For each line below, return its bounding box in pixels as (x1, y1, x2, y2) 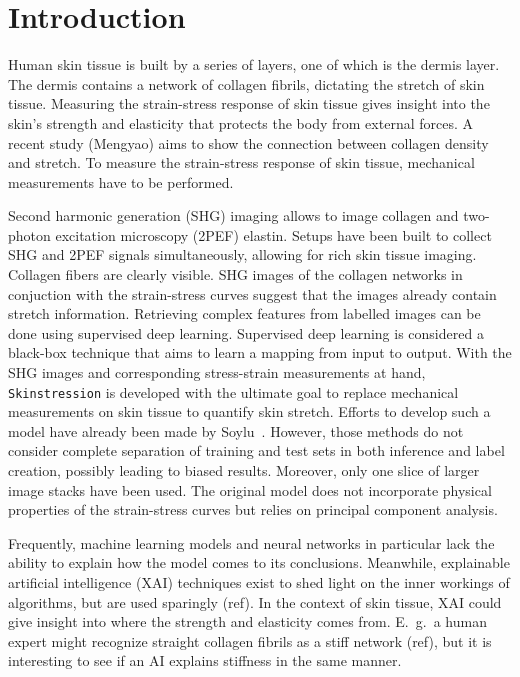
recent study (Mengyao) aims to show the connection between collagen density (8, 132, 489, 153)
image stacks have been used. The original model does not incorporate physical (8, 479, 492, 500)
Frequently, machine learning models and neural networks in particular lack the (8, 532, 495, 553)
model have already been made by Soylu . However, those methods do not (8, 420, 464, 441)
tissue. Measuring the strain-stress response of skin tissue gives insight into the (8, 93, 490, 114)
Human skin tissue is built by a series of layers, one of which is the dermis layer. (8, 54, 500, 75)
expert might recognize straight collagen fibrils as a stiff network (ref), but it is (8, 630, 492, 651)
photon (8, 224, 51, 245)
